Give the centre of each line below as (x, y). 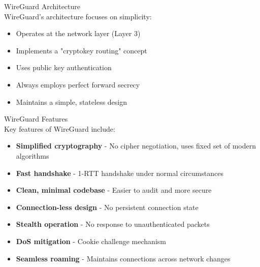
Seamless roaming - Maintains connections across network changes (123, 258)
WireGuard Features (36, 119)
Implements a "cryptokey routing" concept (82, 50)
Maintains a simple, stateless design (72, 101)
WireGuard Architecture (42, 6)
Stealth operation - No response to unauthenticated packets (113, 224)
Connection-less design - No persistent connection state (107, 207)
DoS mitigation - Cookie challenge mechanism (91, 241)
